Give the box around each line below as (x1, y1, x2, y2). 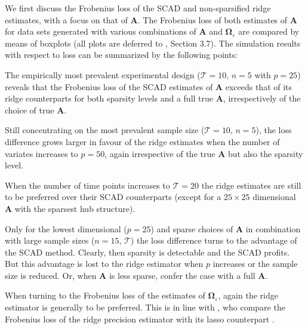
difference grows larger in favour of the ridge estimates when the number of (5, 135, 280, 147)
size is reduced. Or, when (5, 269, 97, 281)
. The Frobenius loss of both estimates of (137, 13, 288, 26)
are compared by (238, 25, 300, 38)
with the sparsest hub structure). (14, 202, 135, 214)
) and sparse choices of (150, 222, 233, 235)
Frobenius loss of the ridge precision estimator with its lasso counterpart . (5, 312, 275, 325)
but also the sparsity (227, 147, 303, 159)
